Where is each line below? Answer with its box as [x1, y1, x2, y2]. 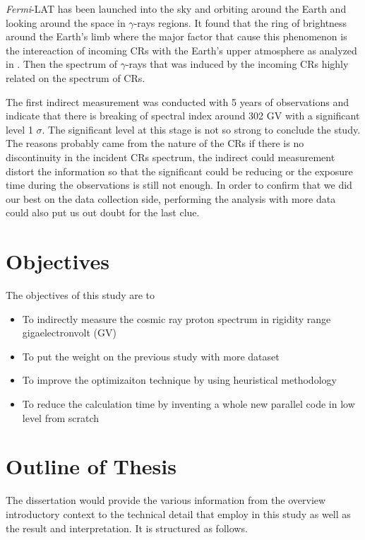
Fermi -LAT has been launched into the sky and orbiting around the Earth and [6, 1, 347, 16]
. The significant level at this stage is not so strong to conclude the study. [42, 122, 361, 136]
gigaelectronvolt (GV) [22, 325, 116, 340]
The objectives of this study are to [6, 288, 155, 303]
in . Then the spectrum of [6, 57, 118, 71]
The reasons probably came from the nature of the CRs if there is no [6, 136, 304, 151]
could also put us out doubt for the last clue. [6, 205, 200, 220]
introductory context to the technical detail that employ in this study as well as [6, 506, 351, 521]
